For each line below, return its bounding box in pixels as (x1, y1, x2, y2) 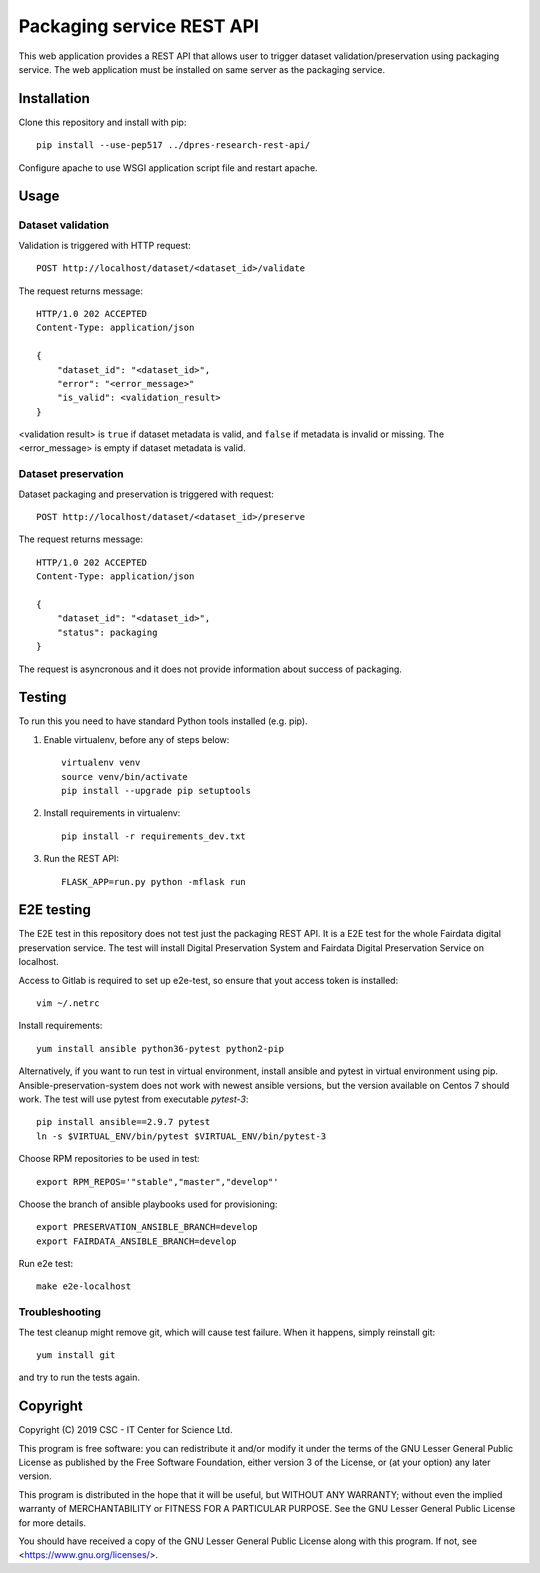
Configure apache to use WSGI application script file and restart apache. (18, 161, 319, 174)
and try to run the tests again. (18, 1371, 140, 1384)
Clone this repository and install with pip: (18, 116, 187, 128)
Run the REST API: (43, 853, 120, 865)
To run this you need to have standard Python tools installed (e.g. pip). (18, 715, 309, 727)
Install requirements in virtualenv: (43, 807, 181, 819)
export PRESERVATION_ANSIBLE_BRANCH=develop (36, 1221, 259, 1233)
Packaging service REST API (18, 15, 260, 37)
